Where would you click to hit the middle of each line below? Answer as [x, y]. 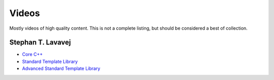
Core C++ [32, 54]
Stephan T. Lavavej [40, 43]
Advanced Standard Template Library [61, 68]
